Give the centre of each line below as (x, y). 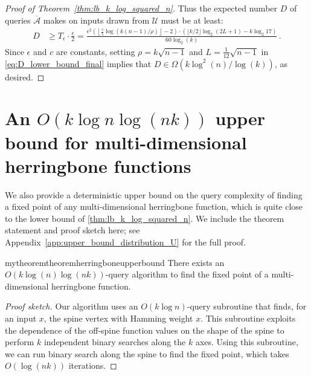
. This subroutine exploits (248, 318)
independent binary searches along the (115, 342)
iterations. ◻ (93, 365)
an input (21, 318)
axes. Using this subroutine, (247, 342)
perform (20, 342)
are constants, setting (95, 51)
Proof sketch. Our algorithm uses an (72, 306)
